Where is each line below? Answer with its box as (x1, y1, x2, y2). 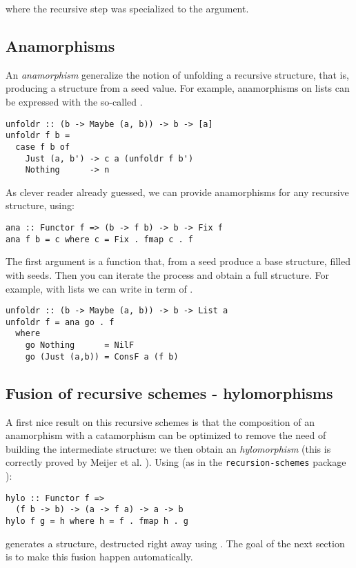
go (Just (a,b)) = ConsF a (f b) (25, 351, 179, 362)
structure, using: (6, 198, 75, 213)
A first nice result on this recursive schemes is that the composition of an (6, 414, 315, 429)
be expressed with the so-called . (6, 94, 143, 108)
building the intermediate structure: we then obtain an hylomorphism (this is (6, 441, 331, 456)
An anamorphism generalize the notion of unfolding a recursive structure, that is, (6, 67, 349, 81)
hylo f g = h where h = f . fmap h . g (6, 516, 188, 526)
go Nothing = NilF (25, 340, 135, 351)
